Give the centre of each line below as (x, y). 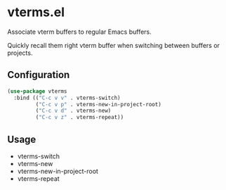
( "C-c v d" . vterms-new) (73, 111)
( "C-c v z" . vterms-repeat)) (80, 118)
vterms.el (36, 12)
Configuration (39, 75)
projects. (20, 53)
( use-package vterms (38, 91)
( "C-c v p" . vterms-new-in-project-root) (98, 104)
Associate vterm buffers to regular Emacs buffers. (80, 32)
